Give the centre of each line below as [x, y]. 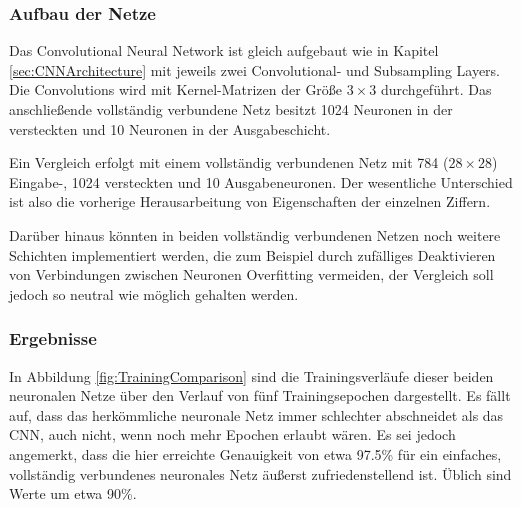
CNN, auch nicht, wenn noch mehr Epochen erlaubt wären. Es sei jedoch [232, 434]
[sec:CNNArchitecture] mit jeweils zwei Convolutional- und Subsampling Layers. [255, 69]
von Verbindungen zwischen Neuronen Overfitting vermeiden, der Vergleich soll [251, 274]
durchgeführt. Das [436, 89]
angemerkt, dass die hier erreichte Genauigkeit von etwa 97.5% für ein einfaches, [255, 453]
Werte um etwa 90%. [73, 493]
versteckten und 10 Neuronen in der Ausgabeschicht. [170, 128]
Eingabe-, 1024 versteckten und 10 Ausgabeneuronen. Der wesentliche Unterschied [261, 181]
